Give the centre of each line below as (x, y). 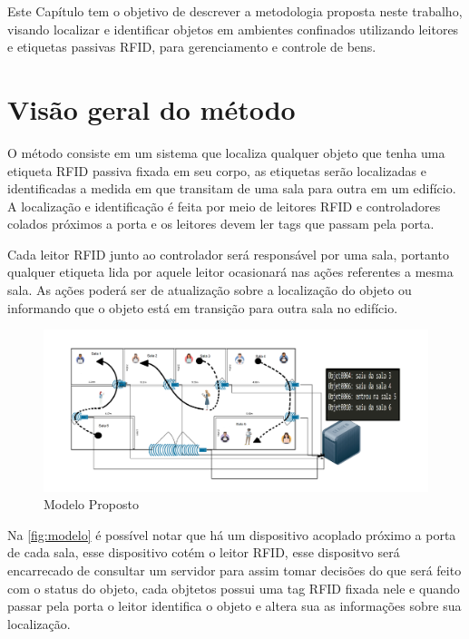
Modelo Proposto (91, 504)
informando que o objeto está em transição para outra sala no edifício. (203, 307)
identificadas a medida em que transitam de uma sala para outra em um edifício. (232, 188)
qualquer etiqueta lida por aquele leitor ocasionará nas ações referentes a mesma (230, 272)
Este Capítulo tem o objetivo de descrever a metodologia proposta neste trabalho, (235, 11)
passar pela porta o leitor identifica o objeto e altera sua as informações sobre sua (234, 606)
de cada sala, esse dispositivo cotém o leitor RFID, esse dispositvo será (204, 552)
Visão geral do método (151, 108)
